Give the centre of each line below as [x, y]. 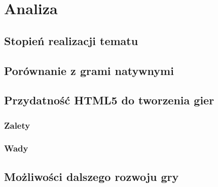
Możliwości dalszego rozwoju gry [92, 176]
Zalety [17, 125]
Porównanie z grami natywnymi [89, 70]
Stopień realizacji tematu [71, 40]
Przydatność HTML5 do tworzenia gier [109, 100]
